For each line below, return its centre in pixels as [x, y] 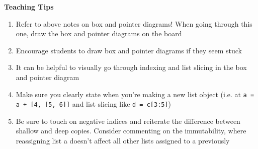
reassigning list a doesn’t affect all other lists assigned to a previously [123, 141]
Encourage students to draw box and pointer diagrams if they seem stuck [129, 50]
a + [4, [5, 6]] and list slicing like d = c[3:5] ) [94, 104]
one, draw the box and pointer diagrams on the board [99, 33]
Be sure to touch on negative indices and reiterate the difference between [128, 121]
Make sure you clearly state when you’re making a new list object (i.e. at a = [135, 94]
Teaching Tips [29, 7]
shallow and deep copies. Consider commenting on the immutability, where [131, 131]
